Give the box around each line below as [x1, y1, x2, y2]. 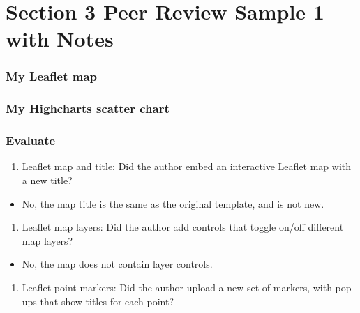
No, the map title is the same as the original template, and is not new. [22, 196, 324, 211]
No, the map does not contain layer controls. [22, 257, 213, 271]
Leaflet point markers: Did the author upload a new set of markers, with [22, 280, 332, 295]
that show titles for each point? [40, 293, 174, 308]
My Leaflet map [6, 68, 98, 85]
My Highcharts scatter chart [6, 100, 170, 117]
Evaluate [6, 132, 56, 149]
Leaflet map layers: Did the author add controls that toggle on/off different [22, 220, 344, 234]
